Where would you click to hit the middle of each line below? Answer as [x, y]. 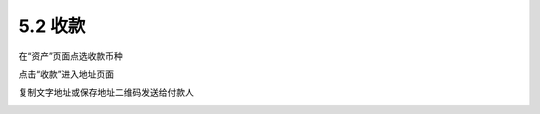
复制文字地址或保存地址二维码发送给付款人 [106, 92]
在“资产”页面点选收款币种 [71, 56]
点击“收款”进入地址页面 [66, 74]
